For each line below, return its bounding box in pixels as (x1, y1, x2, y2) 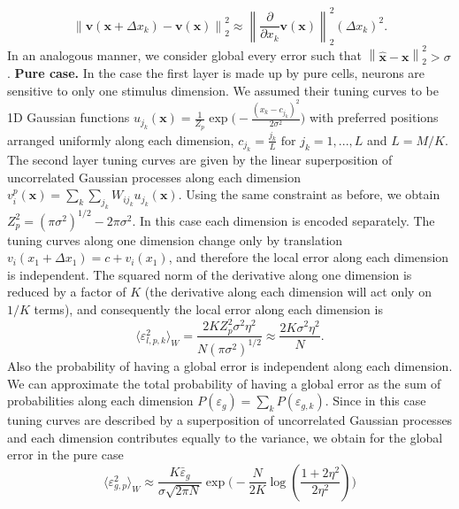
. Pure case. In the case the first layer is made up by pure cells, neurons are (7, 64, 425, 82)
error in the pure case (7, 445, 124, 464)
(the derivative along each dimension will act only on (144, 282, 432, 301)
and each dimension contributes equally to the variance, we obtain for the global (7, 428, 443, 446)
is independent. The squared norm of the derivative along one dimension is (7, 265, 412, 283)
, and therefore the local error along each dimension (168, 248, 449, 266)
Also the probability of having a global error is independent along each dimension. (7, 356, 453, 374)
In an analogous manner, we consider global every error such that (7, 46, 363, 65)
